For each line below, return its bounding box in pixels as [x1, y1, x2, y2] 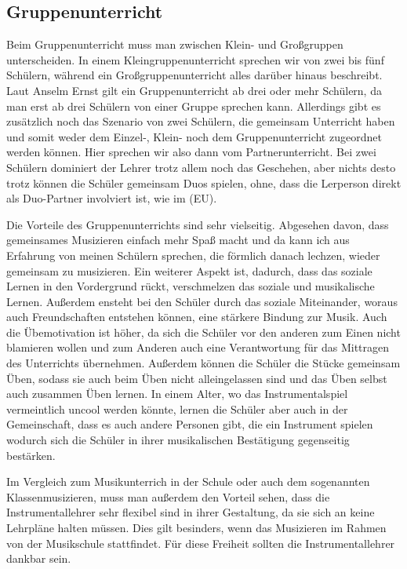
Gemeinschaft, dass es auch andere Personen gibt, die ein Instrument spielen [6, 416, 373, 432]
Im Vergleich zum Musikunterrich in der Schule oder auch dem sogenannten [6, 473, 370, 490]
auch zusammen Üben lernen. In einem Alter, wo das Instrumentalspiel [6, 385, 348, 402]
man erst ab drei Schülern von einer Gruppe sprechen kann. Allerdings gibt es [6, 97, 381, 114]
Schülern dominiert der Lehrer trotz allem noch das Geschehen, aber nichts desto [6, 159, 396, 175]
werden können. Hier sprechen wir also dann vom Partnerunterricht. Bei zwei [6, 144, 376, 160]
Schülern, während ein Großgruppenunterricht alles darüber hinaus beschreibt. [6, 67, 383, 83]
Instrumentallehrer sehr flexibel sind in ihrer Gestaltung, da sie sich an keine [6, 504, 375, 520]
